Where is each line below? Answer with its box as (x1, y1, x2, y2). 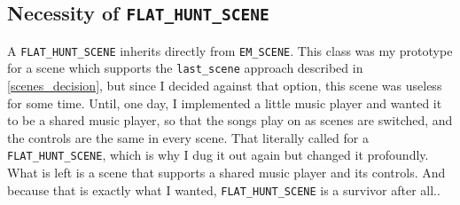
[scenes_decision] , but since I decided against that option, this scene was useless (7, 76, 442, 95)
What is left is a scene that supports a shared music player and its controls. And (7, 163, 446, 182)
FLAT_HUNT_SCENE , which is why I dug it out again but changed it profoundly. (7, 146, 429, 164)
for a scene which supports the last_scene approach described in (7, 59, 363, 77)
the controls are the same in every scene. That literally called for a (7, 128, 369, 146)
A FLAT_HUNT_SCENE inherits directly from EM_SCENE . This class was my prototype (7, 41, 453, 59)
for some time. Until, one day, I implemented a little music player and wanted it (7, 93, 442, 112)
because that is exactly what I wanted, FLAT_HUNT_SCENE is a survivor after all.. (7, 180, 441, 199)
